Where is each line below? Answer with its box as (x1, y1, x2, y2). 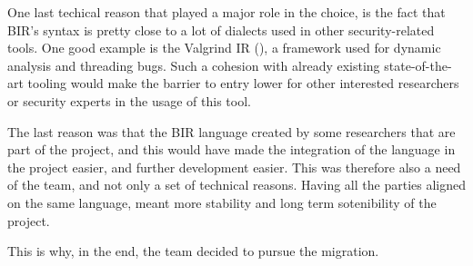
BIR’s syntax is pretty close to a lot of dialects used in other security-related (7, 20, 435, 39)
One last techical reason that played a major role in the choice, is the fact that (7, 3, 446, 21)
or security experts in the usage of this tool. (7, 91, 251, 110)
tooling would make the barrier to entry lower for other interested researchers (27, 74, 459, 93)
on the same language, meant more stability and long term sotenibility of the (7, 192, 437, 212)
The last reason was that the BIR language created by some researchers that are (7, 122, 456, 141)
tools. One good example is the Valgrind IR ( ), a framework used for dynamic (7, 38, 441, 57)
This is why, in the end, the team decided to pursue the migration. (7, 241, 379, 261)
